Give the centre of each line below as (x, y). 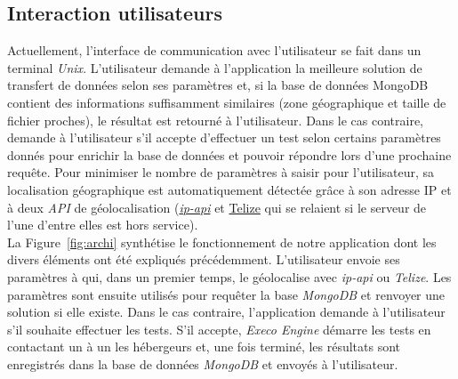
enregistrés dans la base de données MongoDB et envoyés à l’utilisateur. (203, 363)
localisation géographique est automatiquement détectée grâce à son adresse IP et (229, 189)
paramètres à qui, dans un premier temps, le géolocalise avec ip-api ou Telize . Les (229, 276)
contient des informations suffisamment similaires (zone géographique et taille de (227, 102)
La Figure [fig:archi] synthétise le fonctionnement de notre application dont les (222, 242)
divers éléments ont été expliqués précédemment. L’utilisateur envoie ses (204, 259)
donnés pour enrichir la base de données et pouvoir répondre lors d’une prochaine (229, 154)
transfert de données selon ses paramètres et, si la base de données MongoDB (218, 85)
